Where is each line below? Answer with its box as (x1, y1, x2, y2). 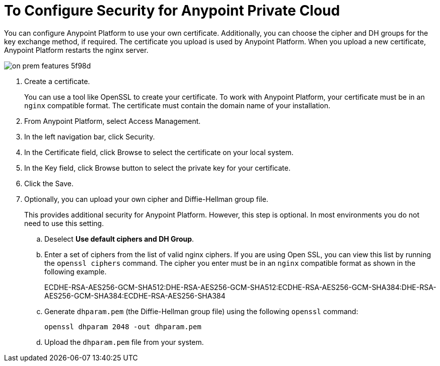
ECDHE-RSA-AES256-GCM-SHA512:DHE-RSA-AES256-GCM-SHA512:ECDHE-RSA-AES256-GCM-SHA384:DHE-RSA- (44, 282, 436, 291)
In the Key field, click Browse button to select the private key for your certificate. (24, 163, 290, 172)
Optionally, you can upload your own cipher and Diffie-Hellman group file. (24, 194, 268, 203)
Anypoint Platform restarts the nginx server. (4, 45, 149, 54)
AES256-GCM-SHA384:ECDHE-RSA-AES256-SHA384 (44, 291, 226, 300)
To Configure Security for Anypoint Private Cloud (4, 2, 340, 19)
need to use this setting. (24, 218, 104, 228)
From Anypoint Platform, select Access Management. (24, 116, 201, 125)
